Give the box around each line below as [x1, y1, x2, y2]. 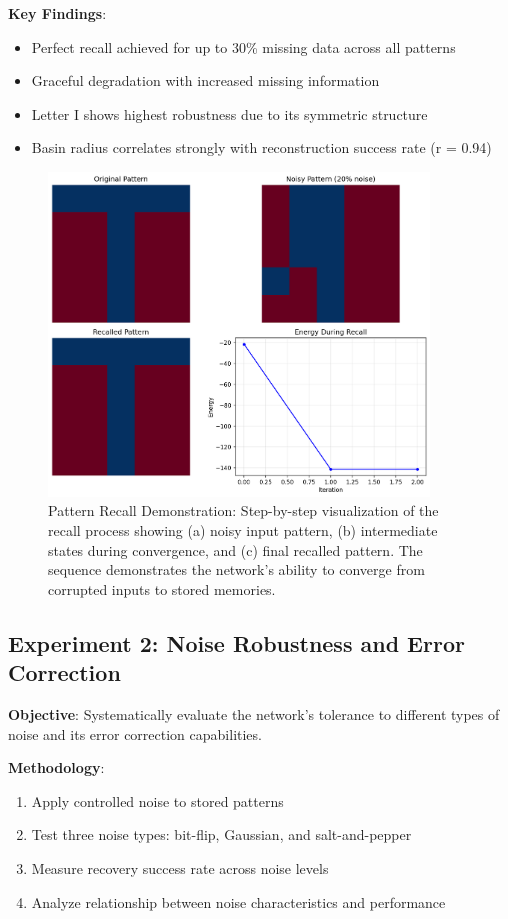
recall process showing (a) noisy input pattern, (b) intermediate [48, 520, 438, 541]
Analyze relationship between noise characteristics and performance [31, 891, 446, 912]
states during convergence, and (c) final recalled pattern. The [48, 539, 423, 560]
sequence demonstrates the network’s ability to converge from [48, 559, 425, 580]
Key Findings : [8, 3, 107, 23]
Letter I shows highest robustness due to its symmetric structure [31, 103, 428, 124]
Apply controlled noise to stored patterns [31, 790, 284, 811]
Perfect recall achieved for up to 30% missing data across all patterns [31, 36, 456, 57]
